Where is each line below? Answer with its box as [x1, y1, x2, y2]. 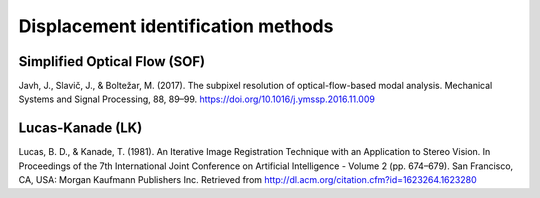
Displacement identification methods [18, 15, 334, 37]
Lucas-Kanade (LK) [18, 120, 143, 137]
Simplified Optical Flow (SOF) [18, 53, 205, 70]
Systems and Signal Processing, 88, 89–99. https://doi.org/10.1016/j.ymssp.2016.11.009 [18, 93, 375, 105]
